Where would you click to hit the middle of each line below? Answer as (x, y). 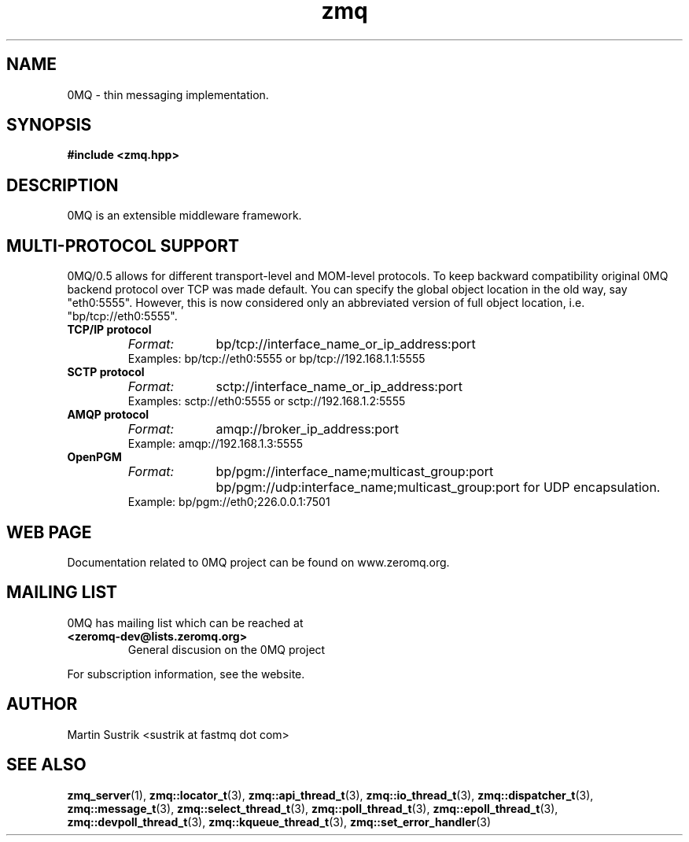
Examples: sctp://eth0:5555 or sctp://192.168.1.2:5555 (267, 401)
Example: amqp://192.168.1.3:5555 (216, 444)
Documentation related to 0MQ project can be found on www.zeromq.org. (258, 562)
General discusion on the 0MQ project (227, 649)
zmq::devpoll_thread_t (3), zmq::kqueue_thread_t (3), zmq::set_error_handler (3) (279, 822)
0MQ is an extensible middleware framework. (184, 216)
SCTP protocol (106, 372)
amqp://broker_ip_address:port (308, 429)
